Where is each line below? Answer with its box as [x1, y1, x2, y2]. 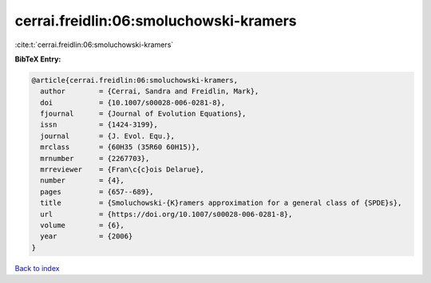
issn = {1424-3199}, [40, 120, 159, 129]
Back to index [14, 263, 60, 273]
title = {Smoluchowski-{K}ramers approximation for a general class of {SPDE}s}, [40, 198, 402, 207]
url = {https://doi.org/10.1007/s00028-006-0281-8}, [40, 210, 293, 218]
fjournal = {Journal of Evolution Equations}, [40, 109, 247, 119]
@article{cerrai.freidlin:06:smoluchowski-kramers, [31, 76, 239, 85]
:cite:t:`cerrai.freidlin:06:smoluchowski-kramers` [14, 40, 174, 49]
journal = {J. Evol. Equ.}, [40, 132, 176, 140]
